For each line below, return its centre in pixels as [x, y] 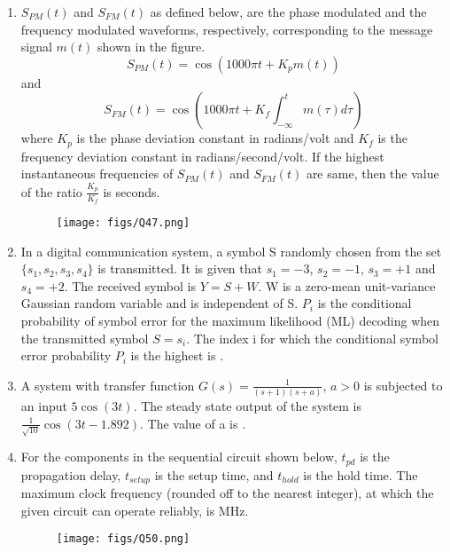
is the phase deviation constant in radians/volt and [215, 138]
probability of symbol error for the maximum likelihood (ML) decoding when [230, 320]
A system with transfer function [108, 385]
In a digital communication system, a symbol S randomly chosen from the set [231, 251]
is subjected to [403, 385]
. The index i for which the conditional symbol [312, 338]
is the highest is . [177, 355]
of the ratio [51, 191]
